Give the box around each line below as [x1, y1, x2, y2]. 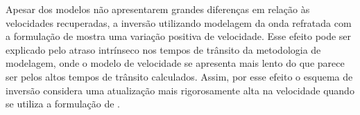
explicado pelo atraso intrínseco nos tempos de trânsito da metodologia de [6, 42, 321, 56]
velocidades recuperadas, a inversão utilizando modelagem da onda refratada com [6, 15, 352, 30]
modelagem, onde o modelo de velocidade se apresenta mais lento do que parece [6, 56, 345, 70]
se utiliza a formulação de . [6, 96, 120, 111]
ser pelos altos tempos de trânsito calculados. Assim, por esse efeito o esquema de [6, 69, 353, 83]
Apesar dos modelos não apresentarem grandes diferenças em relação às [6, 2, 310, 16]
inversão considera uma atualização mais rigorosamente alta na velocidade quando [6, 83, 354, 97]
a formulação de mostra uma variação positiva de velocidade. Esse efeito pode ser [6, 29, 352, 43]
